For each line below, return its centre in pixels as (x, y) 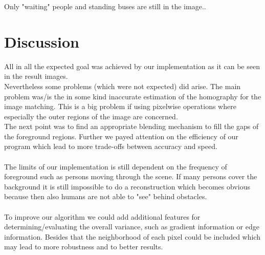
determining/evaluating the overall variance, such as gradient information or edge (132, 227)
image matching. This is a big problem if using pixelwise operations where (120, 106)
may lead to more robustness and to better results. (84, 247)
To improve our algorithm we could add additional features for (102, 216)
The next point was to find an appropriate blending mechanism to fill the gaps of (131, 126)
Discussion (42, 41)
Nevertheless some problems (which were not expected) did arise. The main (123, 86)
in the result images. (36, 76)
